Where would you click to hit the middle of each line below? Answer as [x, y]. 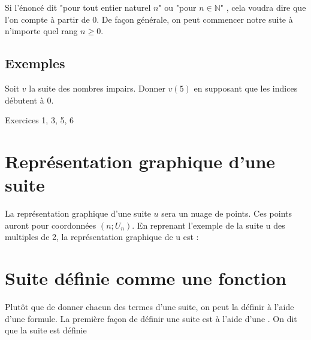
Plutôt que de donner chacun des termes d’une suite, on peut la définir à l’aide [150, 306]
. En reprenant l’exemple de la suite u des [209, 225]
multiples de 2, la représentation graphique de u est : [102, 237]
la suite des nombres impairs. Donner [97, 88]
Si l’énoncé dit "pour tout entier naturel [78, 7]
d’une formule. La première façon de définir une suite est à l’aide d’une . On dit [151, 318]
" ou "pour [177, 7]
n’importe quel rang [41, 31]
